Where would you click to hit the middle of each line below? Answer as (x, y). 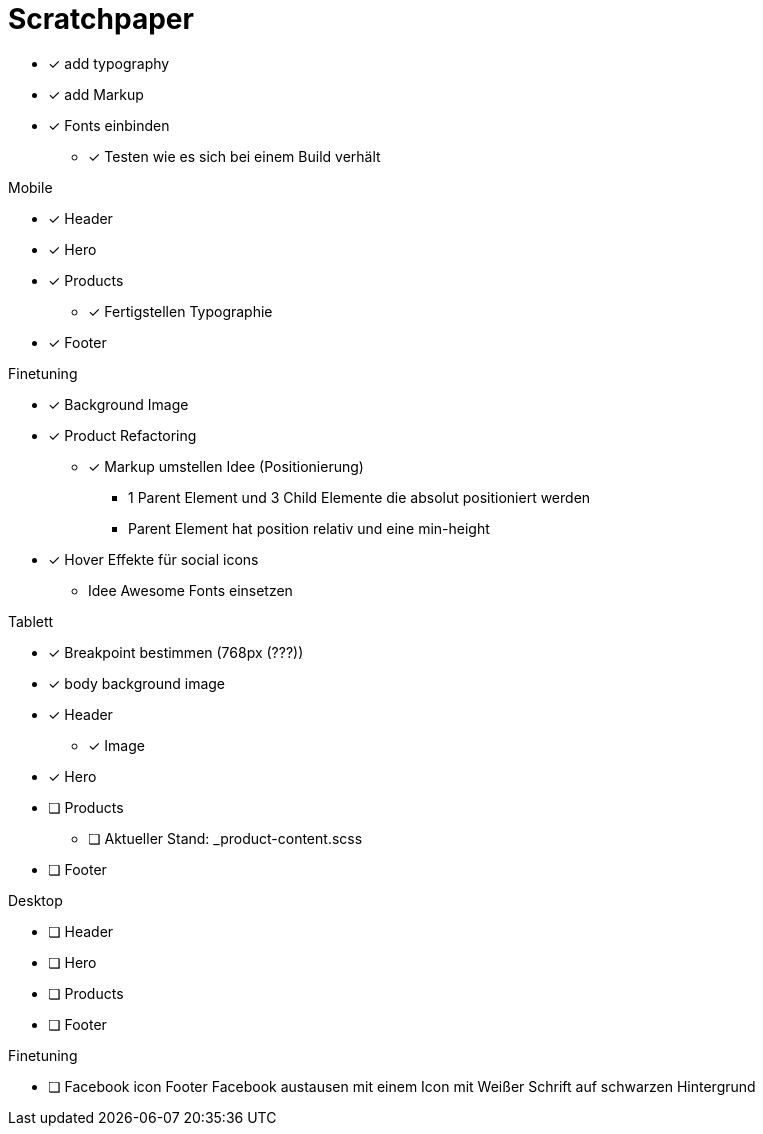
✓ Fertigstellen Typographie (180, 311)
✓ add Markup (96, 94)
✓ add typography (109, 63)
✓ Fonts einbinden (109, 125)
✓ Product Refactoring (122, 435)
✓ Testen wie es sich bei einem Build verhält (234, 156)
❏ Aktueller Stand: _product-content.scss (225, 838)
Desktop (35, 900)
